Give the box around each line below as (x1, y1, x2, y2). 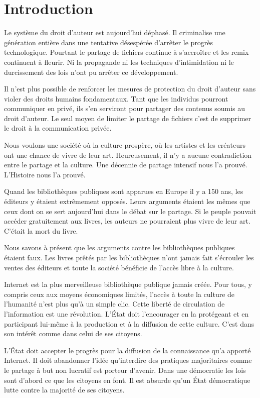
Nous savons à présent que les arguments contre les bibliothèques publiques (4, 242, 235, 253)
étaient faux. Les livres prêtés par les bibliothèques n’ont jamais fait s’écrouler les (4, 252, 254, 262)
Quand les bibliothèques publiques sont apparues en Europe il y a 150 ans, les (4, 186, 243, 196)
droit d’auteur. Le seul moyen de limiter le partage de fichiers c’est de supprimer (4, 113, 251, 123)
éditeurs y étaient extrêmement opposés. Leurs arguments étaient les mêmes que (4, 196, 250, 207)
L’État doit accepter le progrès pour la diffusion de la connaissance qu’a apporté (4, 345, 251, 355)
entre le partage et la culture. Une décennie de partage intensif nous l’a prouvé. (4, 159, 247, 170)
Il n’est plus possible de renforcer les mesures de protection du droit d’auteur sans (4, 83, 256, 94)
